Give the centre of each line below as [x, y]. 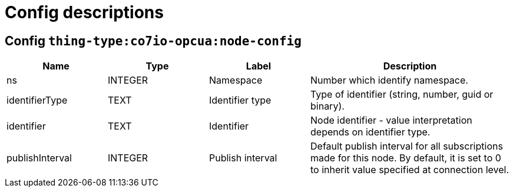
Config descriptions [84, 12]
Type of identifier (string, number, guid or [402, 95]
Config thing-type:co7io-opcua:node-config [153, 41]
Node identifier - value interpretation [391, 120]
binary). [327, 106]
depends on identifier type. [370, 132]
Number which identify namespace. [389, 80]
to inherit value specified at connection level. [410, 170]
